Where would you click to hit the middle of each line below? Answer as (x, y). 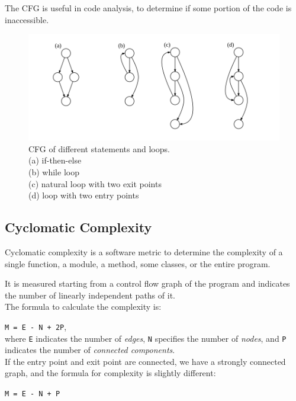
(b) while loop (54, 171)
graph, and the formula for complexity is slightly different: (110, 373)
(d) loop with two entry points (84, 195)
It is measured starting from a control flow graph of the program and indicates (147, 283)
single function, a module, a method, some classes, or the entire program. (138, 263)
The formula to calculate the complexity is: (83, 307)
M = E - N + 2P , (36, 326)
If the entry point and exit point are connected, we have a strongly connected (145, 361)
